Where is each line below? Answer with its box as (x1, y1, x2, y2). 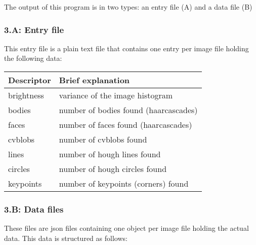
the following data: (4, 53, 62, 63)
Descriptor (8, 74, 51, 86)
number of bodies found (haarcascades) (59, 104, 198, 116)
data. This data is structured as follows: (4, 232, 127, 243)
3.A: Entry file (4, 23, 64, 36)
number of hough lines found (59, 148, 161, 160)
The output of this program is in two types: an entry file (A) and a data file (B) (4, 2, 252, 12)
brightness (8, 89, 44, 101)
